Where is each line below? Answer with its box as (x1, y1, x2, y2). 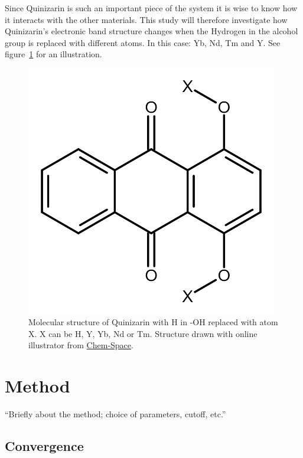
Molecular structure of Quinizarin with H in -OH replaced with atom (28, 316, 278, 328)
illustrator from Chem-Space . (28, 339, 133, 351)
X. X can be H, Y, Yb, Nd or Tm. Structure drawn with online (28, 327, 258, 339)
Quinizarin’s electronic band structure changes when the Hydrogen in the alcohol (5, 25, 298, 37)
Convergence (5, 437, 84, 455)
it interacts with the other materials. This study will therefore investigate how (5, 13, 288, 25)
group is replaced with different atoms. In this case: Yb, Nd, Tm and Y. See (5, 36, 281, 48)
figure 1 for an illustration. (5, 48, 102, 60)
